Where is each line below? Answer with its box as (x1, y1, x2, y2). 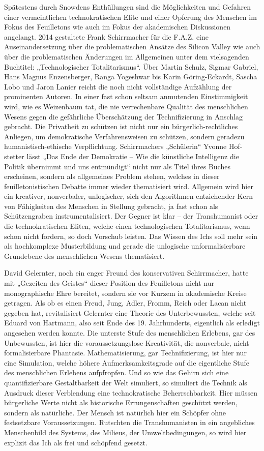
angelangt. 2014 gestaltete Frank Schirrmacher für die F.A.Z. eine (4, 31, 209, 42)
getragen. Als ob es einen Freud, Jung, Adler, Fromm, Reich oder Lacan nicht (4, 297, 247, 308)
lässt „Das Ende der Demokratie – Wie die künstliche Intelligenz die (26, 151, 239, 161)
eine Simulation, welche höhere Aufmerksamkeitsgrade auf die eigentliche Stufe (4, 357, 250, 368)
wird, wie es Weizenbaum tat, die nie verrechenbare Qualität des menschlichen (4, 101, 248, 111)
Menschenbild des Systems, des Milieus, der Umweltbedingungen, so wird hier (4, 427, 247, 437)
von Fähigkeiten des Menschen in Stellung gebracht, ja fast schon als (4, 200, 218, 211)
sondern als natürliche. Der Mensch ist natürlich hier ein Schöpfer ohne (4, 407, 226, 417)
